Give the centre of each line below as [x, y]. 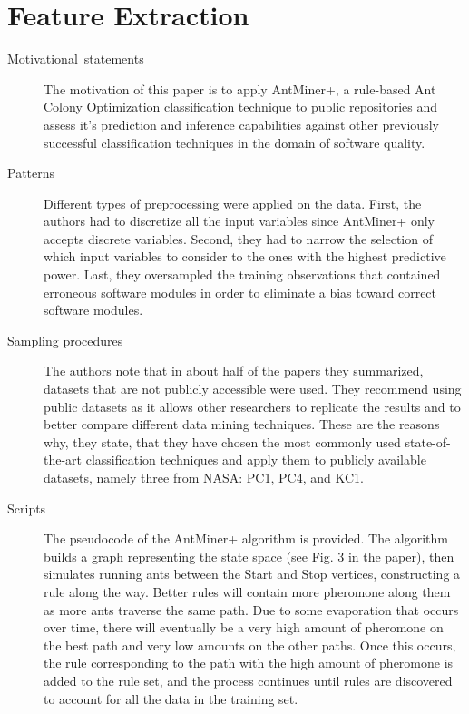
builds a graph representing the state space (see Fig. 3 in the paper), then [249, 556]
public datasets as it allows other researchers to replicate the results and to [252, 406]
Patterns [31, 173]
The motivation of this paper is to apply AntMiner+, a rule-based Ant [240, 88]
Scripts [27, 508]
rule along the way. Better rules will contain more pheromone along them [247, 591]
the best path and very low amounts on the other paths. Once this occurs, [250, 645]
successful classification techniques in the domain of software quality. [234, 142]
